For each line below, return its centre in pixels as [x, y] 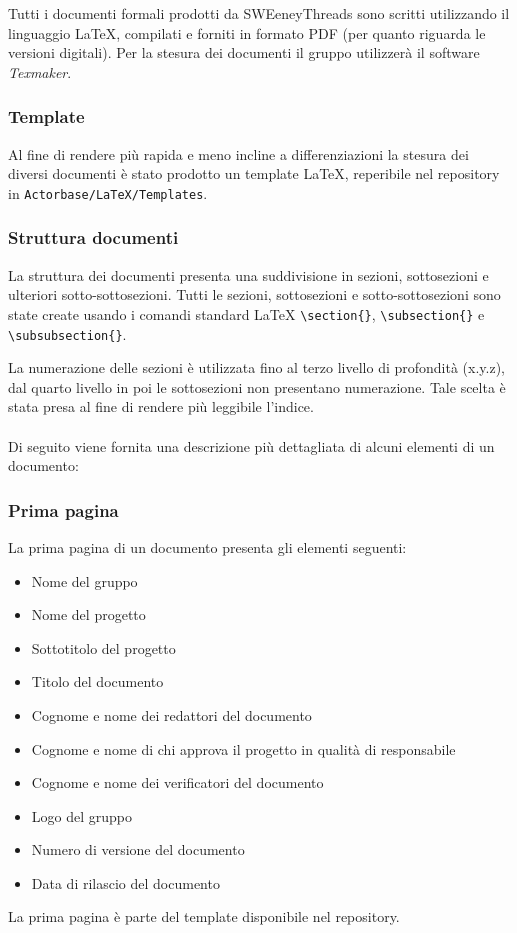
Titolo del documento [97, 681]
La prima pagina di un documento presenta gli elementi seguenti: [207, 546]
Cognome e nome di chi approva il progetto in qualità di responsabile [243, 748]
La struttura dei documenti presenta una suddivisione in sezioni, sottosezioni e [248, 274]
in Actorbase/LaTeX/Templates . [108, 192]
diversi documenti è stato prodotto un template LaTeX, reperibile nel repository [254, 173]
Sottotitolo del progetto [103, 647]
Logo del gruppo [81, 815]
